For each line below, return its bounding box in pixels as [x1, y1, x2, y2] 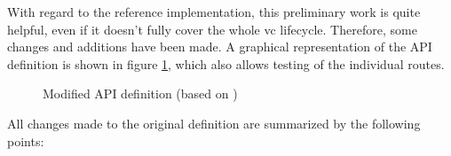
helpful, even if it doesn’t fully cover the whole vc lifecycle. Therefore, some [7, 19, 417, 38]
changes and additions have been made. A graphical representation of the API [7, 37, 432, 56]
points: [7, 131, 44, 150]
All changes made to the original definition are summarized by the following [7, 113, 421, 132]
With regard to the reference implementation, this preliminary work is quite [7, 3, 421, 20]
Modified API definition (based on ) [43, 84, 238, 103]
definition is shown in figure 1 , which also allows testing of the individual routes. [7, 54, 445, 73]
